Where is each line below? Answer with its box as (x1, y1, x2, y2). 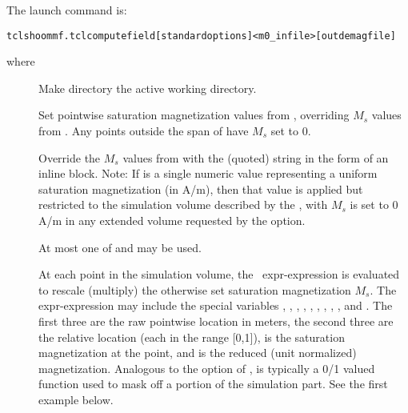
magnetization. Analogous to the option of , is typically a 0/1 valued (38, 359, 375, 376)
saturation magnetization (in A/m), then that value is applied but (38, 180, 363, 197)
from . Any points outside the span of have (38, 122, 249, 139)
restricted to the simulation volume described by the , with (38, 196, 328, 213)
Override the (38, 149, 101, 166)
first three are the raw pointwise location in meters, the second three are (38, 312, 394, 329)
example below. (38, 391, 114, 407)
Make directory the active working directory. (38, 79, 257, 96)
